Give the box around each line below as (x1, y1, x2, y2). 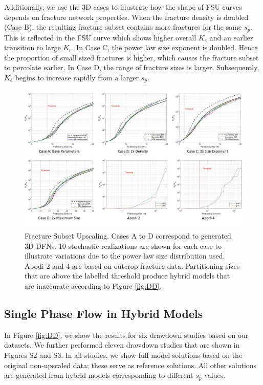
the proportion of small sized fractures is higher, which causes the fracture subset (4, 52, 259, 62)
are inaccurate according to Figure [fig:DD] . (25, 281, 162, 291)
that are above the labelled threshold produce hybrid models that (25, 270, 230, 281)
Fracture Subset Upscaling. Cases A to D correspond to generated (25, 230, 231, 241)
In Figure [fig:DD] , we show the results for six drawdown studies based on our (4, 329, 249, 340)
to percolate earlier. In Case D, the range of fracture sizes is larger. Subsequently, (4, 62, 259, 73)
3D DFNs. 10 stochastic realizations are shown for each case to (25, 240, 222, 251)
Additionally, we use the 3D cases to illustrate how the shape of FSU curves (4, 2, 242, 12)
